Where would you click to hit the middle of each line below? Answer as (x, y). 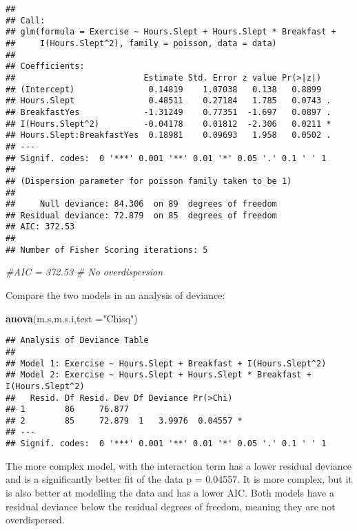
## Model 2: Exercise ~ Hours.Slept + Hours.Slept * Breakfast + (159, 375)
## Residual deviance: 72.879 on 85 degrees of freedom (141, 215)
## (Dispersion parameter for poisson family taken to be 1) (149, 181)
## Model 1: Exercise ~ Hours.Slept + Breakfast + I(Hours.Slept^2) (166, 363)
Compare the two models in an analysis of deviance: (115, 295)
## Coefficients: (45, 66)
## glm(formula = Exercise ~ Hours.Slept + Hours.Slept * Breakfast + (171, 32)
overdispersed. (35, 520)
